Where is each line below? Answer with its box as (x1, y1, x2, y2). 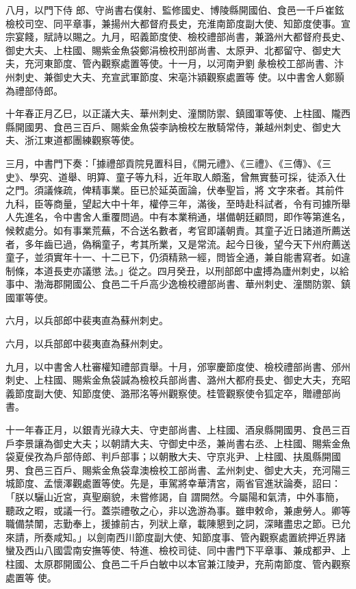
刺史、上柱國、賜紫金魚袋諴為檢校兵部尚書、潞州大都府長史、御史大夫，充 (5, 373, 341, 387)
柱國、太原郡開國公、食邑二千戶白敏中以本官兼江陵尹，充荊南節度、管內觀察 (5, 556, 351, 571)
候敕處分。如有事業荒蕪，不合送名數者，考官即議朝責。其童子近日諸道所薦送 (5, 223, 351, 237)
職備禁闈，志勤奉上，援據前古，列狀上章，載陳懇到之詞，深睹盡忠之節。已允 (5, 516, 351, 531)
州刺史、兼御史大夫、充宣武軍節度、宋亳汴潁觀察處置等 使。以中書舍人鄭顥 (5, 69, 344, 84)
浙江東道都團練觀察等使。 (24, 133, 140, 147)
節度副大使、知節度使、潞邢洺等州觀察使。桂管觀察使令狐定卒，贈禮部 (14, 386, 331, 400)
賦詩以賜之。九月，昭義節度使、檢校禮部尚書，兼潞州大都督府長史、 (43, 29, 351, 44)
